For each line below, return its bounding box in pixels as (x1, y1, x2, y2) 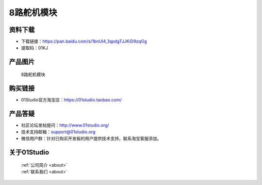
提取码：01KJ (21, 45, 48, 51)
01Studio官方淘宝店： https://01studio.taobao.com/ (21, 97, 122, 102)
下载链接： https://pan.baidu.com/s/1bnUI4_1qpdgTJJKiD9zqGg (21, 39, 147, 44)
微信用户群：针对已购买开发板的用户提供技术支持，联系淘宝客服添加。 (21, 136, 162, 142)
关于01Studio (9, 148, 49, 157)
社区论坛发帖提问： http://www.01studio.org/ (21, 122, 109, 128)
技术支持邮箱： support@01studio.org (21, 129, 96, 135)
